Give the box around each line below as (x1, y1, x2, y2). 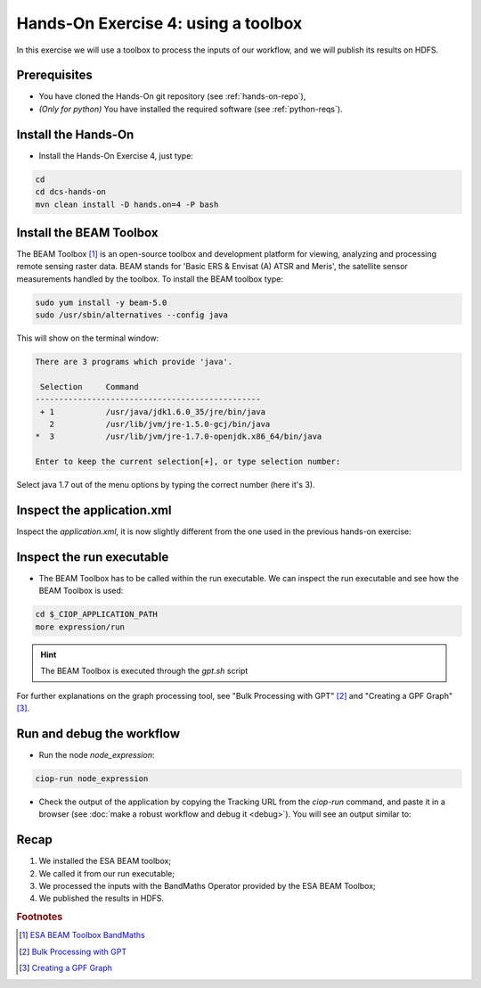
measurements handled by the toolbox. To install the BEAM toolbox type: (16, 273, 284, 284)
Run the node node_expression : (38, 749, 155, 760)
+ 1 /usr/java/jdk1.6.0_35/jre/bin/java (40, 407, 266, 416)
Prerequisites (16, 68, 93, 83)
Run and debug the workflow (16, 726, 180, 741)
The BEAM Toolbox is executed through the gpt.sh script (40, 665, 249, 677)
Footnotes (16, 910, 63, 923)
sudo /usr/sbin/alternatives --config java (35, 310, 229, 320)
